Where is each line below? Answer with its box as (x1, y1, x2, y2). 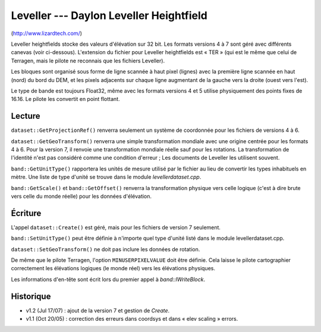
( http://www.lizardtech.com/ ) (11, 30, 83, 37)
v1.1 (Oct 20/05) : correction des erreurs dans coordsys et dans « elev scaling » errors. (26, 315, 238, 322)
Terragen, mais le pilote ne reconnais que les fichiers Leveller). (11, 57, 165, 64)
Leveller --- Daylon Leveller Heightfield (11, 9, 207, 22)
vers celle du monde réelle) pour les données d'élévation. (11, 192, 152, 200)
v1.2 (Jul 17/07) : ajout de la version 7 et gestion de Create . (26, 306, 170, 314)
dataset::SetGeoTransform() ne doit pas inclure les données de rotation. (11, 245, 200, 252)
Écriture (11, 208, 42, 218)
